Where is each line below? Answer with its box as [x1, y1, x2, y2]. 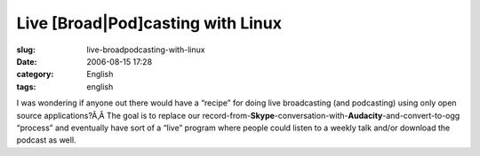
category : [16, 69, 54, 80]
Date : [16, 56, 37, 66]
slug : [16, 44, 36, 55]
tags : [16, 81, 36, 92]
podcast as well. [16, 135, 76, 145]
